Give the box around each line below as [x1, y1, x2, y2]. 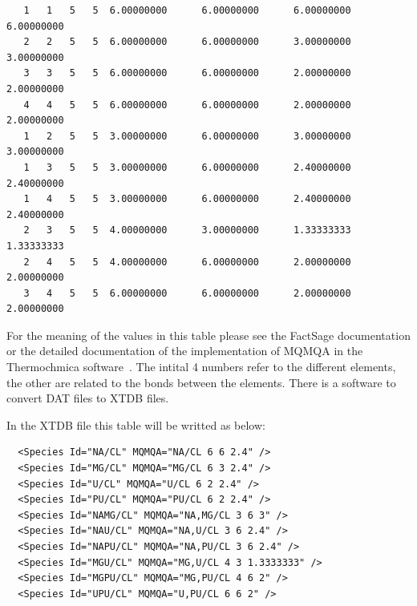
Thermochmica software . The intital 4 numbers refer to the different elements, [6, 358, 396, 375]
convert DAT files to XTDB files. [6, 390, 169, 406]
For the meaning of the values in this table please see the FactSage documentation [6, 326, 411, 343]
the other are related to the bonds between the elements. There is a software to [6, 374, 396, 390]
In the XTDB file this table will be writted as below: [6, 416, 265, 433]
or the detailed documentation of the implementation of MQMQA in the [6, 342, 363, 359]
